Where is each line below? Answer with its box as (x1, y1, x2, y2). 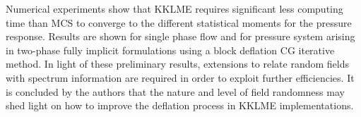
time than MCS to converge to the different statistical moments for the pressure (6, 15, 352, 30)
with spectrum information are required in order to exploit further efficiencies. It (6, 70, 355, 85)
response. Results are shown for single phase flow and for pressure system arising (6, 29, 355, 44)
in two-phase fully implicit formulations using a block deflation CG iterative (6, 42, 335, 57)
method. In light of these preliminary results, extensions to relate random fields (6, 56, 349, 71)
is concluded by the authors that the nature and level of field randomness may (6, 84, 345, 99)
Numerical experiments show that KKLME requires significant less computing (6, 1, 343, 16)
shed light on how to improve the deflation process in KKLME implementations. (6, 98, 354, 113)
